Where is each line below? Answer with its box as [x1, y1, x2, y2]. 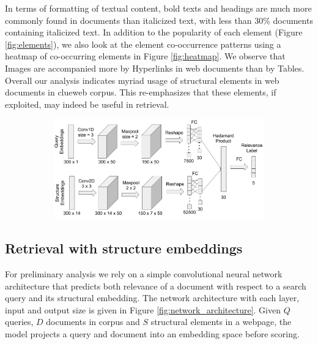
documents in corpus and [46, 315, 140, 328]
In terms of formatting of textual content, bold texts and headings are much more [5, 2, 312, 14]
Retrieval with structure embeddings [5, 239, 243, 258]
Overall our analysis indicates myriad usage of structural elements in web [5, 73, 279, 86]
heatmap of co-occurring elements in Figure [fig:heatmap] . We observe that [5, 50, 286, 62]
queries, [5, 315, 34, 328]
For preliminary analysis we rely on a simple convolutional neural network [5, 267, 283, 280]
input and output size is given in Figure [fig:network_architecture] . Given [5, 303, 281, 316]
